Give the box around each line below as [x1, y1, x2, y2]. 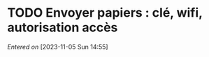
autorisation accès [7, 19, 118, 35]
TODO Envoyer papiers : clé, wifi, [7, 5, 203, 21]
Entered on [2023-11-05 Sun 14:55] [7, 42, 108, 51]
